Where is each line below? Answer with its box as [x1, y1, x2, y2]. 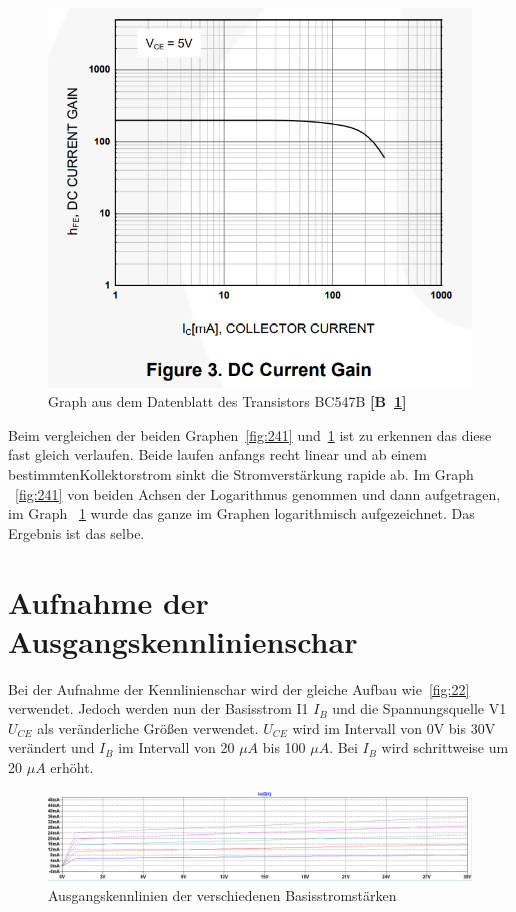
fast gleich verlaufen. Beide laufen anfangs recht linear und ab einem [8, 444, 427, 465]
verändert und [8, 737, 95, 758]
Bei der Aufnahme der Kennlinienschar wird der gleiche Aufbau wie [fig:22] [8, 678, 470, 699]
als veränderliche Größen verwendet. [37, 717, 259, 738]
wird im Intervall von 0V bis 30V [292, 717, 496, 738]
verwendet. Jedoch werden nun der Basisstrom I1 [8, 698, 309, 719]
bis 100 [262, 737, 306, 758]
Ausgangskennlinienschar [8, 620, 358, 661]
